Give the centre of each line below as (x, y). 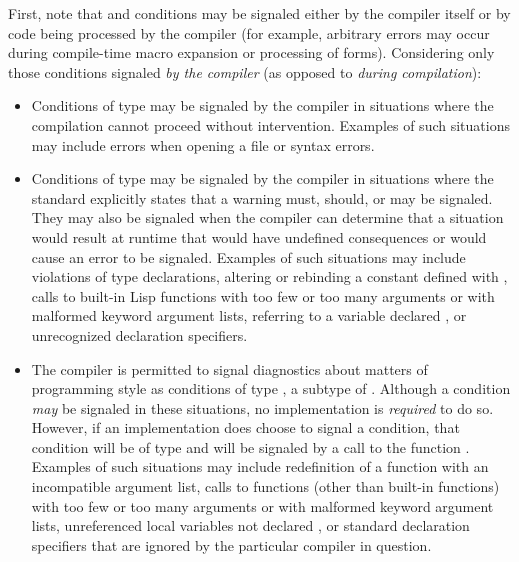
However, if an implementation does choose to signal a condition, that (245, 427)
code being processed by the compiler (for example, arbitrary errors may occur (249, 32)
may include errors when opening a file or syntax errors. (203, 144)
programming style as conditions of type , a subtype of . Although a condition (271, 388)
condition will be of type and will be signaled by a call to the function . (250, 446)
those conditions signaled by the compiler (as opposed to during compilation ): (245, 71)
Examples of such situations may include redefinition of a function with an (260, 466)
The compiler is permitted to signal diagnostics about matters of (229, 368)
